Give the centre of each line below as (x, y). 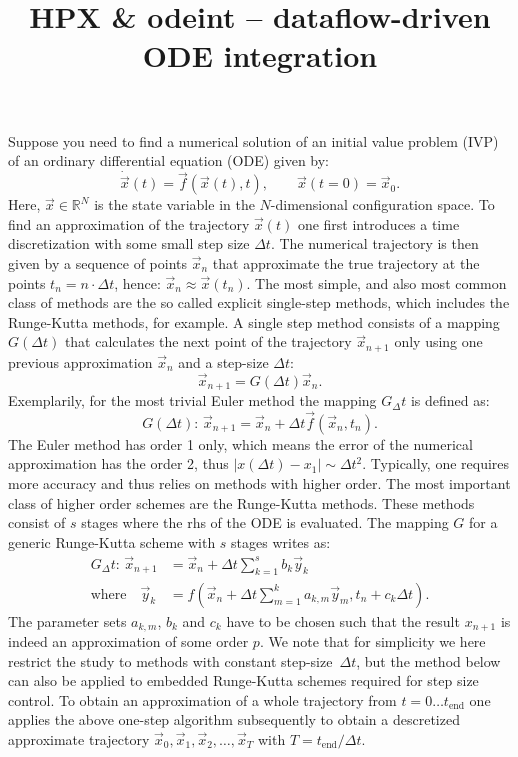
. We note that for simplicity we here (372, 640)
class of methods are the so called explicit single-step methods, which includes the (259, 302)
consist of (37, 522)
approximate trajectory (79, 738)
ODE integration (260, 55)
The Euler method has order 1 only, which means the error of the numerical (240, 443)
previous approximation (80, 361)
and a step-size (223, 361)
